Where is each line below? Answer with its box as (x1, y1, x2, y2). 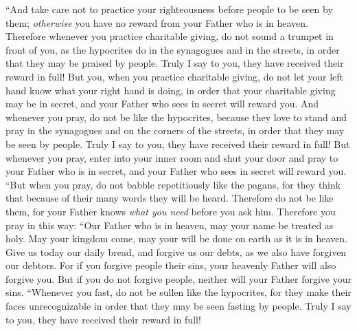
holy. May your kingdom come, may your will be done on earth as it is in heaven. (5, 231, 348, 246)
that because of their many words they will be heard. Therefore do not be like (5, 191, 334, 205)
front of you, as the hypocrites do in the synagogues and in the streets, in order (5, 42, 340, 56)
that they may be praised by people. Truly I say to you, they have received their (5, 56, 344, 70)
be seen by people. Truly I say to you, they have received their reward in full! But (5, 136, 350, 151)
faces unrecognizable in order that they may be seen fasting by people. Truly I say (5, 299, 352, 313)
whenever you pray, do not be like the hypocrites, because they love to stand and (5, 109, 347, 124)
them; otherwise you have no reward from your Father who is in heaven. (5, 15, 308, 30)
